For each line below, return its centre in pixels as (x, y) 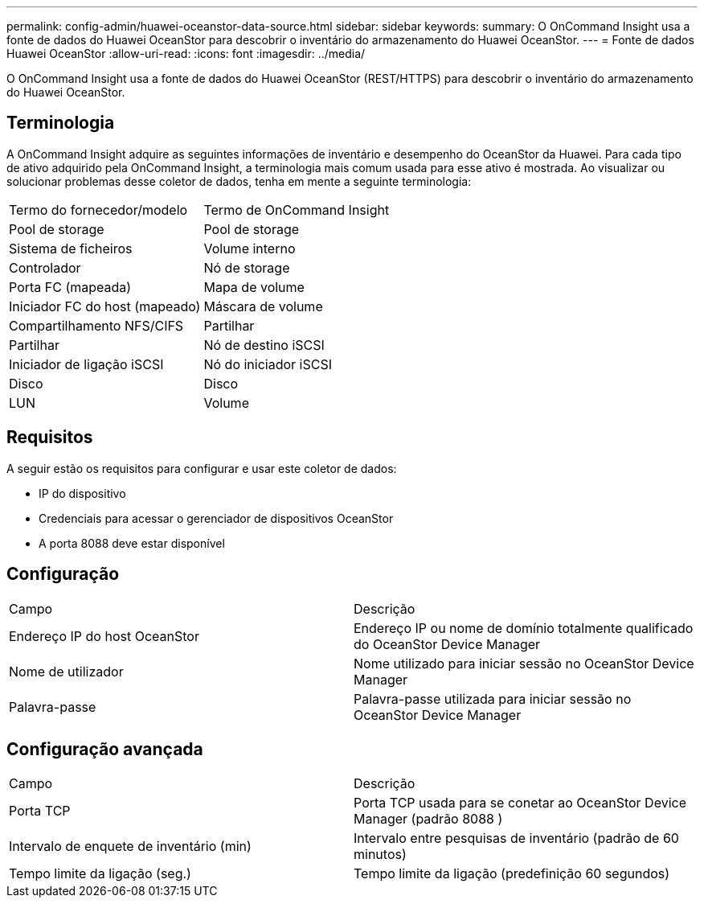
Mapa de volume (254, 287)
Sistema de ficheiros (71, 248)
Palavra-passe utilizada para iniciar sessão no (493, 699)
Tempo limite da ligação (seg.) (100, 874)
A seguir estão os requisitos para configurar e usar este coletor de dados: (202, 468)
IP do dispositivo (82, 493)
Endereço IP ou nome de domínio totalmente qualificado (524, 628)
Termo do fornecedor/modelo (98, 210)
